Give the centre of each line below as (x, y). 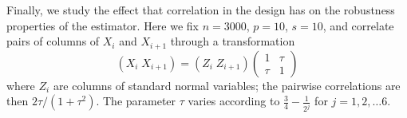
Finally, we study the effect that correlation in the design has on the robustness (201, 10)
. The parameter (136, 101)
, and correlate (358, 25)
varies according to (234, 101)
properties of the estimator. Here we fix (103, 25)
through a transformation (233, 41)
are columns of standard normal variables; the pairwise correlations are (227, 85)
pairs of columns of (53, 41)
